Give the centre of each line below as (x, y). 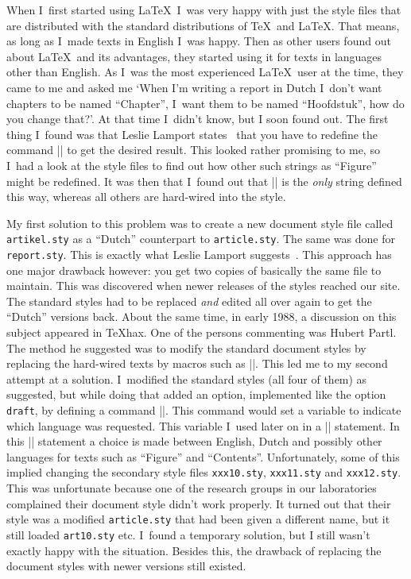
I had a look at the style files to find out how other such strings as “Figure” (192, 165)
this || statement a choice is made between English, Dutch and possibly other (194, 441)
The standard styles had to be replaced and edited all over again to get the (189, 301)
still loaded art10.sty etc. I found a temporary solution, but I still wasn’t (188, 534)
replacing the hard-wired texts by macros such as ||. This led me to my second (197, 363)
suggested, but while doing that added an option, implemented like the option (196, 394)
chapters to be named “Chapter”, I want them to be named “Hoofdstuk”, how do (205, 103)
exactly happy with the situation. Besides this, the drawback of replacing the (194, 550)
